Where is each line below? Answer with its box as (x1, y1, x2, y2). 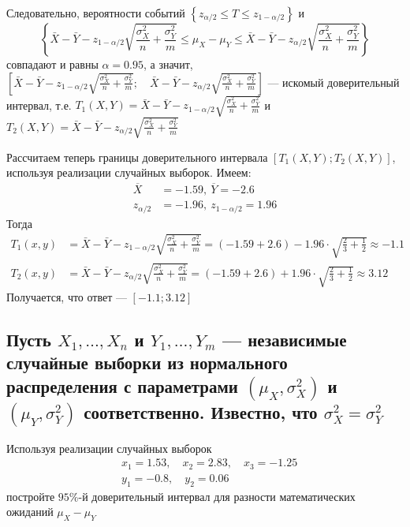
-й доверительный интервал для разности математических (78, 488, 356, 504)
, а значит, (143, 56, 193, 72)
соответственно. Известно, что (84, 400, 318, 424)
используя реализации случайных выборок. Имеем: (6, 164, 252, 181)
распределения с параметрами (6, 373, 238, 398)
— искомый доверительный (267, 73, 400, 90)
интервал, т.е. (6, 96, 72, 113)
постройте (6, 488, 55, 504)
